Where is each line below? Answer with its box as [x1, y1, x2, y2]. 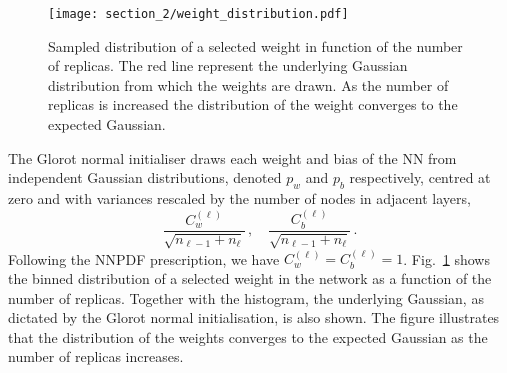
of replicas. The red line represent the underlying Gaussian [48, 55, 408, 76]
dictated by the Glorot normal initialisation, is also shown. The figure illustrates [8, 307, 500, 328]
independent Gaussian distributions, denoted [8, 167, 282, 188]
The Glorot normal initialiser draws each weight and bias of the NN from [8, 147, 457, 168]
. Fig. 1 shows [403, 248, 490, 269]
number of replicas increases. [8, 346, 184, 367]
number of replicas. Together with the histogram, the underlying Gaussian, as [8, 287, 484, 308]
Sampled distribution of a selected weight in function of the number [48, 35, 463, 56]
